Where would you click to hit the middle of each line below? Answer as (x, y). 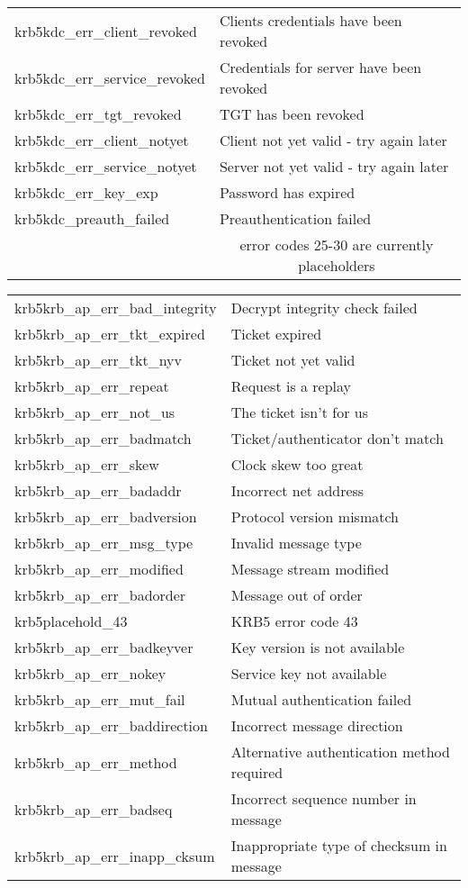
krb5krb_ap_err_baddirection (111, 725)
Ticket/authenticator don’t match (337, 438)
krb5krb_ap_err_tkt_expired (110, 334)
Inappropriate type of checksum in (339, 845)
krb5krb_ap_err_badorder (100, 595)
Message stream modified (310, 569)
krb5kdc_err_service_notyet (106, 166)
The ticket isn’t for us (299, 412)
